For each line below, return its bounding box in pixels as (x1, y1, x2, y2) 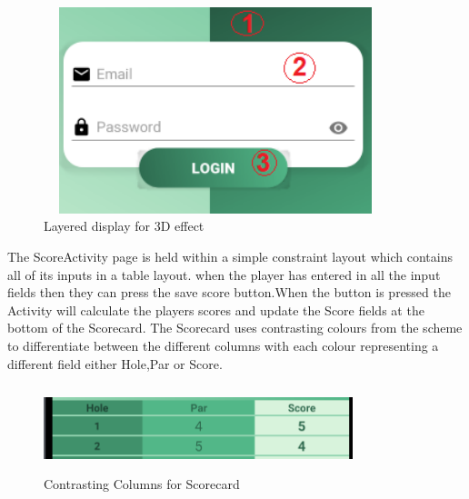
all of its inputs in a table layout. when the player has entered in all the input (7, 264, 441, 284)
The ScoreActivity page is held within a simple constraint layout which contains (7, 246, 453, 265)
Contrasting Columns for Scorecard (44, 474, 240, 494)
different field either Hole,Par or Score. (7, 354, 223, 373)
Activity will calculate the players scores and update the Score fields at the (7, 300, 424, 319)
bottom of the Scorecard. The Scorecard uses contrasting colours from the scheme (7, 318, 463, 337)
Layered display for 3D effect (44, 216, 205, 235)
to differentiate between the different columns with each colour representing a (7, 335, 439, 354)
